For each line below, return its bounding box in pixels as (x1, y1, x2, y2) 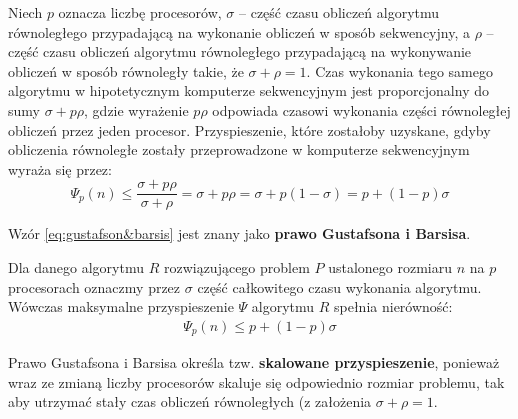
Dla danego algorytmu (8, 257, 144, 277)
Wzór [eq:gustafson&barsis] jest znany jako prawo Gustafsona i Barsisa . (8, 223, 471, 244)
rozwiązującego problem (163, 257, 310, 277)
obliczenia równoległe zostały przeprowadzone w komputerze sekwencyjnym (8, 139, 470, 160)
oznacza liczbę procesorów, (58, 2, 222, 22)
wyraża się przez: (8, 158, 112, 179)
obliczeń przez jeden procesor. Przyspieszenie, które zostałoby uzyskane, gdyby (8, 119, 491, 140)
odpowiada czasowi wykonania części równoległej (212, 99, 511, 120)
